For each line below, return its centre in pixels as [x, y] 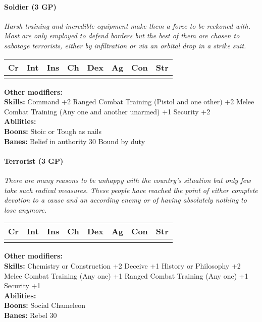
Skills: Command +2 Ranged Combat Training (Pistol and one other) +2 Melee [129, 102]
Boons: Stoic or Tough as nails [53, 131]
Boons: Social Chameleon [45, 305]
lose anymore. [25, 209]
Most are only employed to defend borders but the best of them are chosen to [122, 36]
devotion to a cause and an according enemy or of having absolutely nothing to [125, 200]
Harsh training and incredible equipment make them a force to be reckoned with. [127, 25]
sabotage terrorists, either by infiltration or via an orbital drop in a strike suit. [125, 45]
